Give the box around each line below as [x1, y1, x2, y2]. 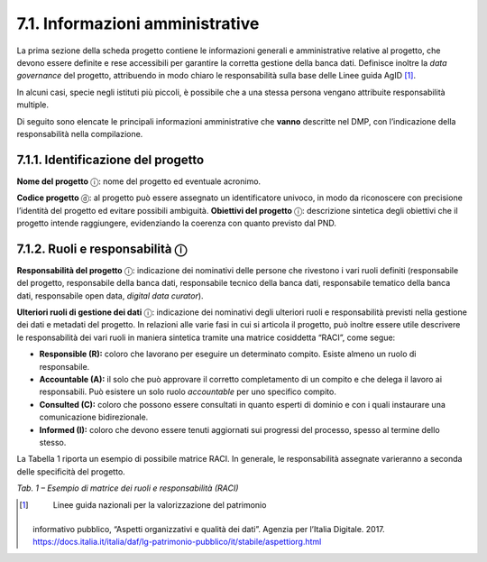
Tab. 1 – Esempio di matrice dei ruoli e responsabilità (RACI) [16, 483, 239, 493]
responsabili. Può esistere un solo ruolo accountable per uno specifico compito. [39, 386, 337, 397]
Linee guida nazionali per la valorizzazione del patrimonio [52, 499, 267, 510]
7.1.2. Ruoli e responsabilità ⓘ [16, 241, 188, 256]
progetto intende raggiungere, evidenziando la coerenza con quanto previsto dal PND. [16, 217, 337, 228]
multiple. [16, 99, 50, 110]
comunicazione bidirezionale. [39, 411, 149, 423]
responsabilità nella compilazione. [16, 128, 143, 139]
